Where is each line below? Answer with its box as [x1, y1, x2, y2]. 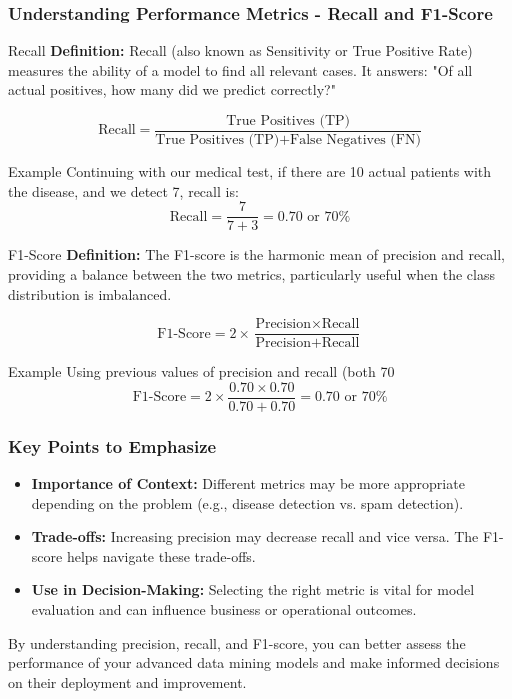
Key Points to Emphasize [8, 433, 217, 458]
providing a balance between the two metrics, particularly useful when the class [8, 263, 495, 284]
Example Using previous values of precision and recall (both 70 [8, 361, 395, 382]
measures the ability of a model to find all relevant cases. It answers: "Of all [8, 59, 473, 80]
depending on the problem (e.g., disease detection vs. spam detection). [31, 492, 464, 513]
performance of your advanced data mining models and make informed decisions [8, 652, 500, 673]
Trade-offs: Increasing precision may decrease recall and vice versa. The [31, 526, 479, 547]
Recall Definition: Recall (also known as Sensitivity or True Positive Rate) [8, 40, 473, 61]
